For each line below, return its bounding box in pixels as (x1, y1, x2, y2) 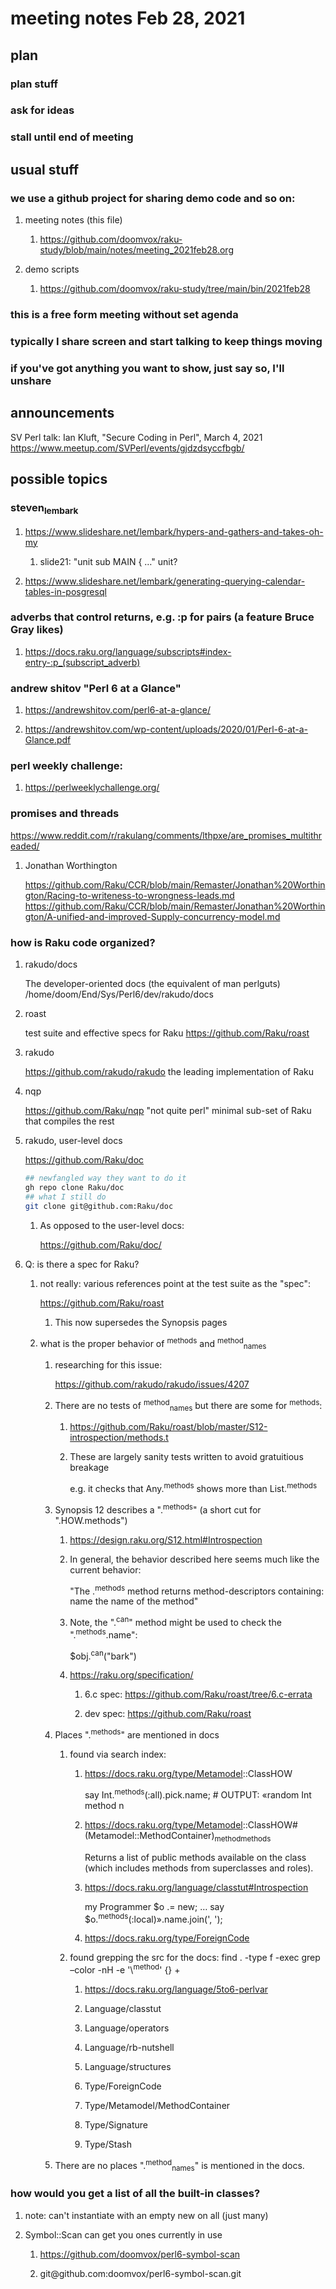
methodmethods (214, 1833, 272, 1844)
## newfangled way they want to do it (24, 1173, 187, 1184)
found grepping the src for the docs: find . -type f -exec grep (69, 1952, 321, 1964)
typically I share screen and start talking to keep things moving (10, 334, 323, 348)
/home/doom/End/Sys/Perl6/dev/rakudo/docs (24, 988, 214, 1001)
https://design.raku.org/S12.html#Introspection (69, 1533, 263, 1546)
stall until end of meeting (10, 130, 134, 144)
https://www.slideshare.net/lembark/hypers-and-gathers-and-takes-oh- (24, 525, 324, 537)
